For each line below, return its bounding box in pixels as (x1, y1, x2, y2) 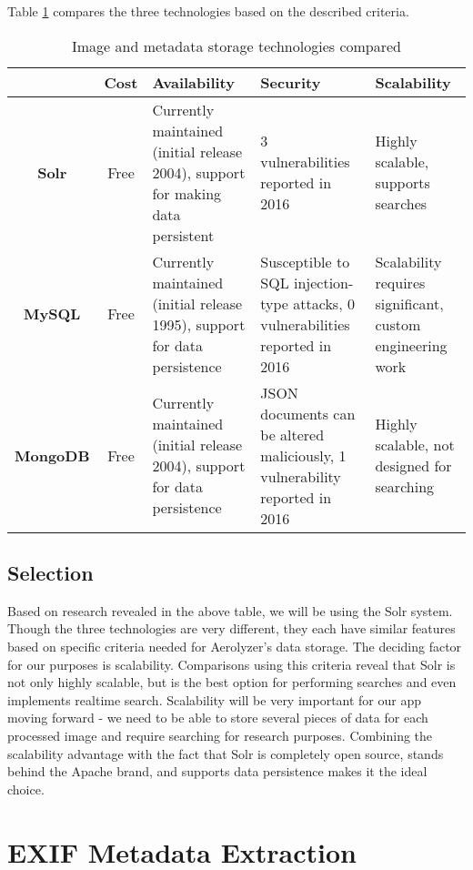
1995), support (152, 313, 246, 335)
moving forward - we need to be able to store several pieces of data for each (7, 708, 428, 727)
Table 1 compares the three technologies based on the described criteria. (7, 2, 409, 20)
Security (260, 71, 321, 93)
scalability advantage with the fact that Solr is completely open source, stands (7, 744, 444, 763)
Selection (7, 558, 94, 586)
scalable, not (375, 434, 455, 456)
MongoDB (15, 444, 90, 466)
